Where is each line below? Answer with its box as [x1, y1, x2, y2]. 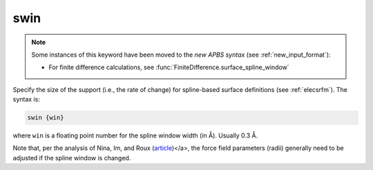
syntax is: [12, 95, 41, 104]
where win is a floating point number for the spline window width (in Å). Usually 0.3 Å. [12, 131, 258, 140]
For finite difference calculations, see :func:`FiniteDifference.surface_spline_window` [48, 63, 289, 72]
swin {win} [27, 114, 64, 122]
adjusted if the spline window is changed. [12, 153, 131, 162]
